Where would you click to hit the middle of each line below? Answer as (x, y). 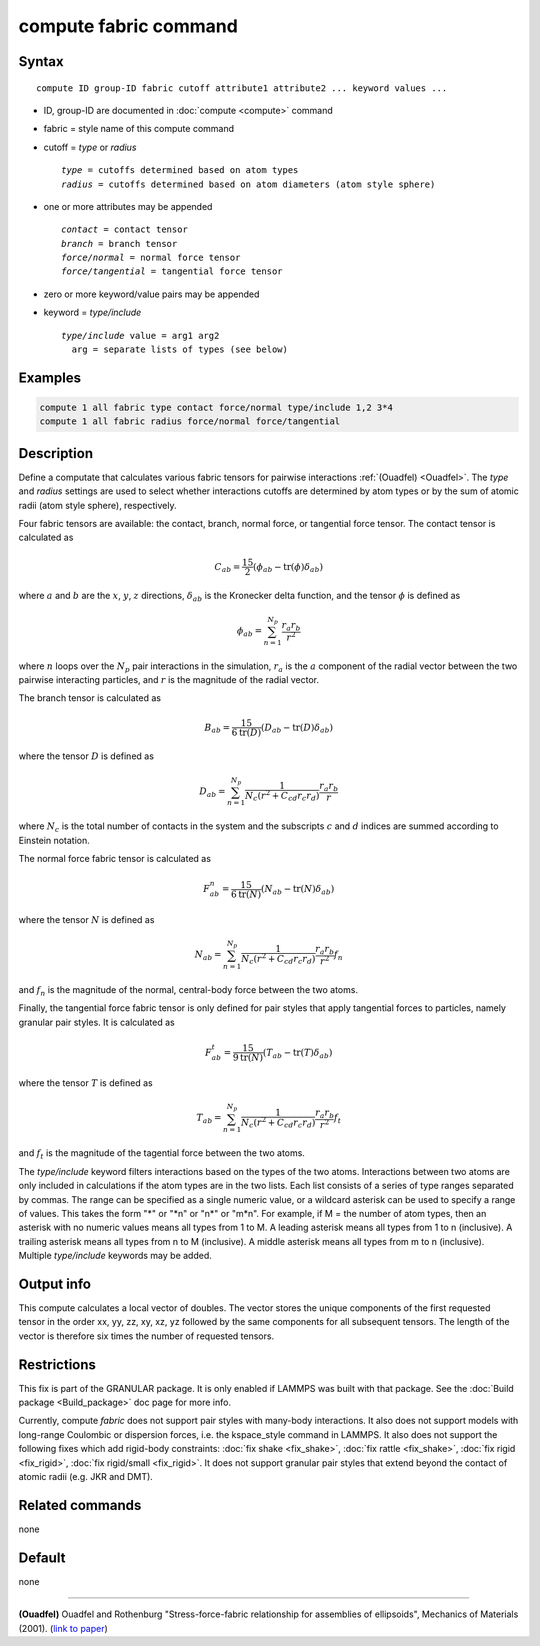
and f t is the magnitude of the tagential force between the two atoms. (161, 1154)
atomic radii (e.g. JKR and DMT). (86, 1476)
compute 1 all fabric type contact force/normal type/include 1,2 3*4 (216, 408)
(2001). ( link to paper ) (63, 1628)
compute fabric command (128, 26)
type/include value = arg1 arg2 (140, 335)
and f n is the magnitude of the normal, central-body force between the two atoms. (188, 990)
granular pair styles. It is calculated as (96, 1022)
